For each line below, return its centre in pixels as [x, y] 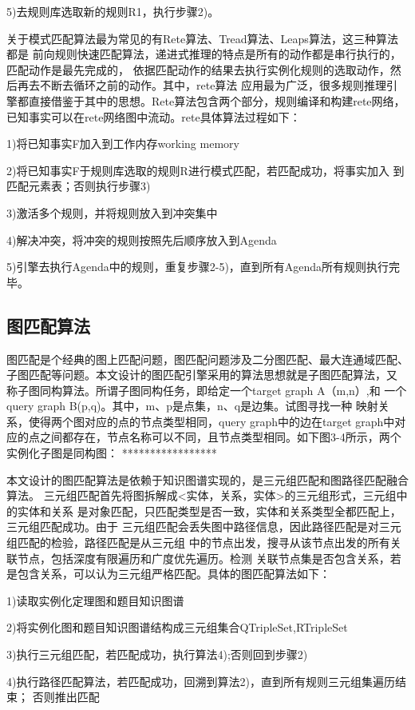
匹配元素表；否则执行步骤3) [79, 186]
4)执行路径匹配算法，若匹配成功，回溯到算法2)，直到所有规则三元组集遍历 [201, 681]
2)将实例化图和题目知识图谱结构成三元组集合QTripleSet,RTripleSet [177, 627]
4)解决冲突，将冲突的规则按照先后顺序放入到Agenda [142, 239]
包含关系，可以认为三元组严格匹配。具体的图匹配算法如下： [174, 574]
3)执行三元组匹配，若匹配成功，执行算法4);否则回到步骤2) [157, 654]
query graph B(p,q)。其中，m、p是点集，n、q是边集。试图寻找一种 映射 [192, 406]
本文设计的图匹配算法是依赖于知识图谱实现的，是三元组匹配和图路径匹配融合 [207, 479]
